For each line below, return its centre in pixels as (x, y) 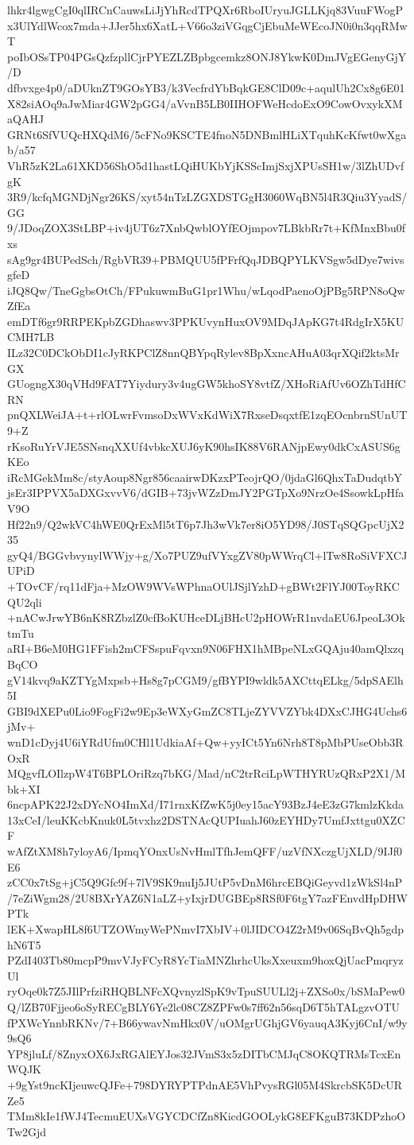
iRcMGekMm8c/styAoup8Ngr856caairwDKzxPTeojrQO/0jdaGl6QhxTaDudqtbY (205, 477)
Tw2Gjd (27, 1131)
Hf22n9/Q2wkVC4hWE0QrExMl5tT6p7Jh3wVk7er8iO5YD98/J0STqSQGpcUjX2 (206, 524)
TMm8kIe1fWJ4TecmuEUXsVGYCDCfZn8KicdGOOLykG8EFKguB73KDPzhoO (207, 1116)
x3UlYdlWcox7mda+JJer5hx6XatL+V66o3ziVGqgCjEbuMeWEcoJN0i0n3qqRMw (207, 25)
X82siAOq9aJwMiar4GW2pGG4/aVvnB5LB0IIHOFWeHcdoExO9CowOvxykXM (205, 103)
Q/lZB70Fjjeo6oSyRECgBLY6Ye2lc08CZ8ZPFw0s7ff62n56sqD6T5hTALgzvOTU (204, 1007)
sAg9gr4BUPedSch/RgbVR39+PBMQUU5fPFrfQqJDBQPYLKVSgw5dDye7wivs (206, 259)
